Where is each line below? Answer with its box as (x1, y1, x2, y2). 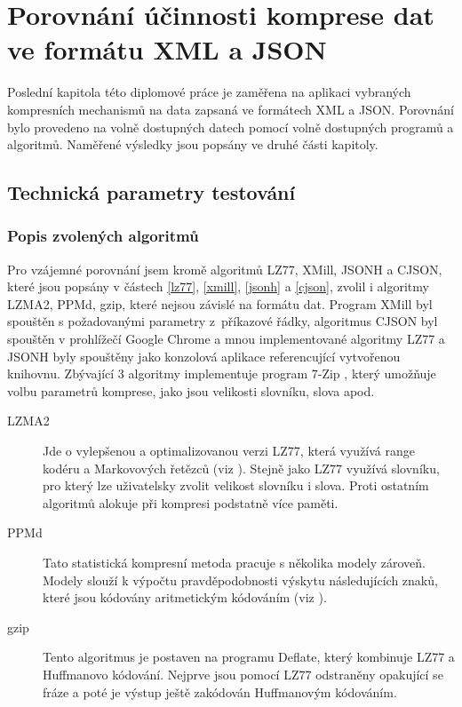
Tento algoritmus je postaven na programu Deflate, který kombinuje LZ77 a (43, 647, 455, 666)
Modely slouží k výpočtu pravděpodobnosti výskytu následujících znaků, (43, 570, 438, 589)
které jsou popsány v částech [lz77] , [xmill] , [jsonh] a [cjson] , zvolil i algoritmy (7, 277, 429, 296)
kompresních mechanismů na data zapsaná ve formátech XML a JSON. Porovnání (7, 99, 454, 118)
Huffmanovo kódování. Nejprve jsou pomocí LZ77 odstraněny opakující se (43, 664, 443, 683)
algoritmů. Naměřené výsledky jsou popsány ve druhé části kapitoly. (7, 135, 378, 154)
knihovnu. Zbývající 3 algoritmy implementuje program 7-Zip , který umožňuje (7, 364, 436, 383)
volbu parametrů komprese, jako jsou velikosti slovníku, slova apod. (7, 381, 375, 400)
